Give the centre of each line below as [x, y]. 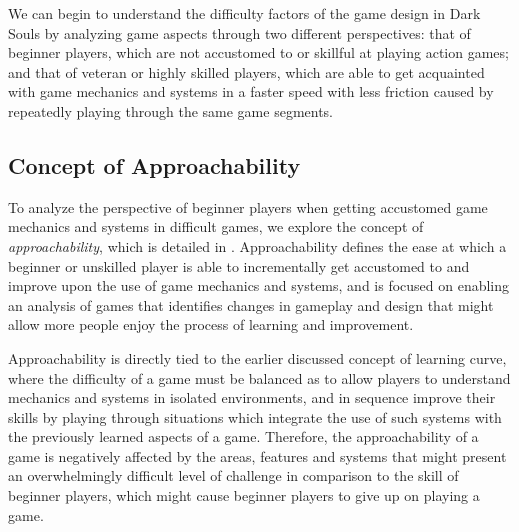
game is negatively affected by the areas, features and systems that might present [257, 455]
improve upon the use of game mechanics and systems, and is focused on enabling [259, 285]
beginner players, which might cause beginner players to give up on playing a [244, 495]
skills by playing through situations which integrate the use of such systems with [255, 416]
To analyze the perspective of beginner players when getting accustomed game [248, 206]
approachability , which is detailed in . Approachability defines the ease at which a [257, 245]
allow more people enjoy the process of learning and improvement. [211, 324]
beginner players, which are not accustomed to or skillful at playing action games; [258, 52]
